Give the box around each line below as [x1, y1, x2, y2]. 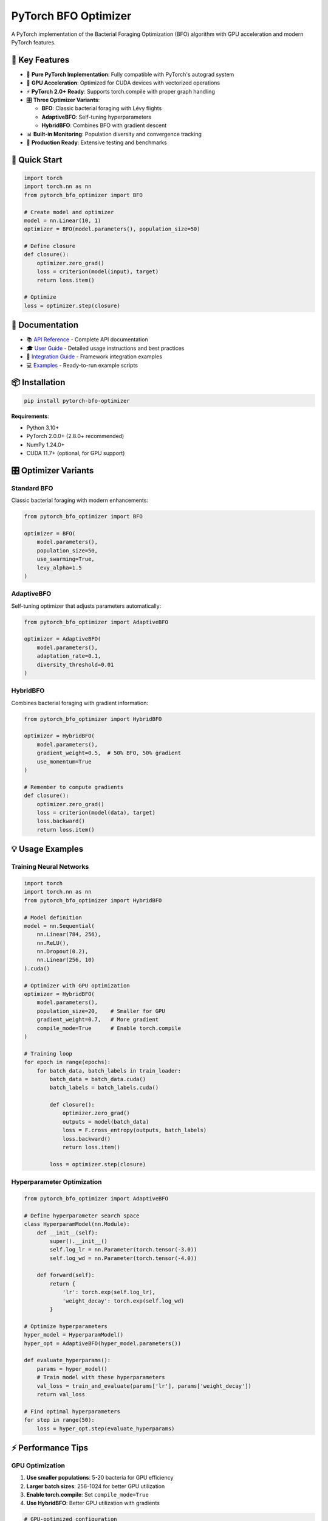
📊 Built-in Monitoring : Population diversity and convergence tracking [26, 130, 202, 137]
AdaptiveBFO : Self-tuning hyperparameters [41, 113, 152, 120]
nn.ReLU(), [36, 939, 69, 946]
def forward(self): [36, 1272, 95, 1279]
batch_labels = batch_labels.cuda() [49, 1084, 159, 1091]
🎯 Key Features [11, 55, 70, 65]
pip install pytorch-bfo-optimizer [24, 397, 130, 404]
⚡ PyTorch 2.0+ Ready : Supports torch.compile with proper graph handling [26, 88, 215, 95]
